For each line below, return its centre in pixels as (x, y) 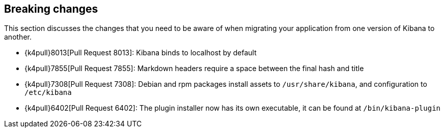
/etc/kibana (48, 93)
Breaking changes (51, 9)
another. (18, 37)
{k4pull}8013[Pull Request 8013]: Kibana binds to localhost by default (141, 53)
